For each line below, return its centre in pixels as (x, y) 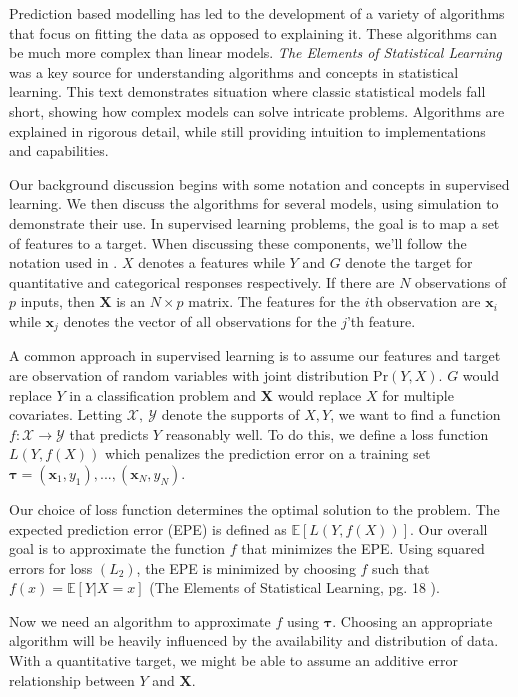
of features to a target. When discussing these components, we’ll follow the (238, 242)
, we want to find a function (415, 414)
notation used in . (63, 262)
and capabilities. (59, 150)
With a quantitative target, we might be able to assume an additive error (234, 660)
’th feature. (381, 320)
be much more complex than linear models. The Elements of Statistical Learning (255, 52)
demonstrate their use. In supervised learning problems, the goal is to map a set (254, 222)
